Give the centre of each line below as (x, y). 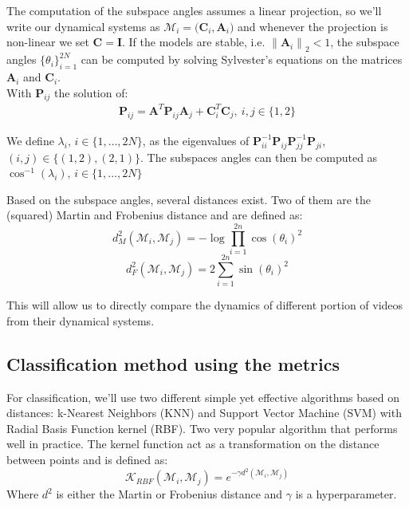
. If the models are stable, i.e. (194, 42)
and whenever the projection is (313, 26)
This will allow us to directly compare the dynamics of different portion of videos (205, 305)
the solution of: (91, 92)
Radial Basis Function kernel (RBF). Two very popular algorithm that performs (202, 428)
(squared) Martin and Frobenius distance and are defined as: (155, 215)
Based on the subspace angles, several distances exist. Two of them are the (189, 199)
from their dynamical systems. (81, 320)
